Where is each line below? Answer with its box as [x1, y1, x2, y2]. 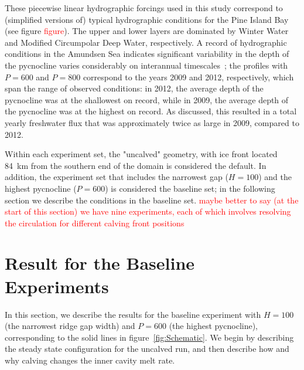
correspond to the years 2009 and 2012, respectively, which [83, 70, 294, 83]
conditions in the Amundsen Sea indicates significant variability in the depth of [5, 47, 289, 60]
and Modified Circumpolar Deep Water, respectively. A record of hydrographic [5, 36, 287, 48]
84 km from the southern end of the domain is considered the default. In [5, 159, 267, 171]
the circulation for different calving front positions [5, 216, 185, 229]
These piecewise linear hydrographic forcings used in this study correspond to [5, 2, 283, 13]
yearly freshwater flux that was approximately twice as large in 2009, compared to [5, 116, 299, 128]
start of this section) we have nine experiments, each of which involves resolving [5, 205, 291, 218]
